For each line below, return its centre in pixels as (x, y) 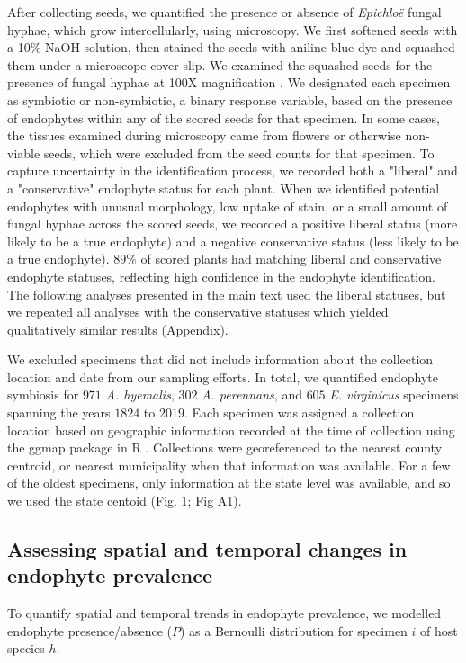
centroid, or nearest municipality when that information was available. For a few (229, 465)
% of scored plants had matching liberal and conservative (284, 259)
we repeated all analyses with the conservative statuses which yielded (198, 312)
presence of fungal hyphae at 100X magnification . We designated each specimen (229, 82)
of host (439, 630)
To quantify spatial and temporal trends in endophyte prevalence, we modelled (224, 613)
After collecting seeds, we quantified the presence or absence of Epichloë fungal (224, 12)
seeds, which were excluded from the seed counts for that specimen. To (239, 152)
